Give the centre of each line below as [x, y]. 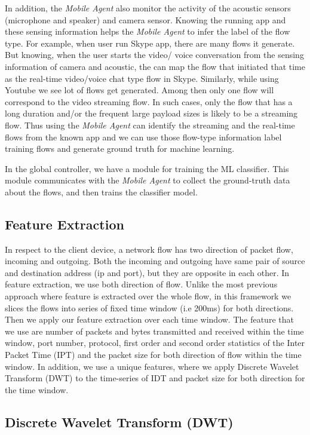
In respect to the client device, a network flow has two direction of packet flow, [149, 249]
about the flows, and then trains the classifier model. [101, 192]
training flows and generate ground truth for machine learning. [120, 148]
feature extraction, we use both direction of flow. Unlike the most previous [141, 284]
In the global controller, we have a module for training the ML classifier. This [147, 168]
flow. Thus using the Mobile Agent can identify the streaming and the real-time [150, 125]
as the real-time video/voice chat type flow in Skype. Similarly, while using [142, 78]
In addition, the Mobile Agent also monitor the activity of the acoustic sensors [148, 8]
